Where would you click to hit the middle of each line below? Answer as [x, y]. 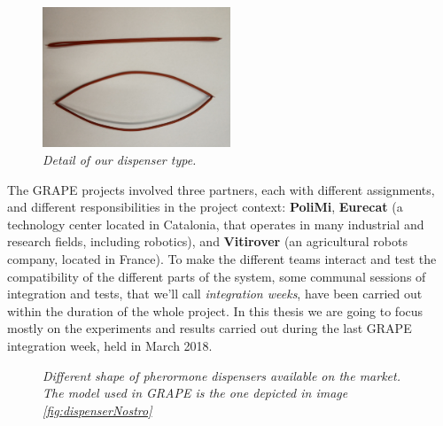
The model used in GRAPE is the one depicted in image [195, 393]
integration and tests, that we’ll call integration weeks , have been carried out [215, 294]
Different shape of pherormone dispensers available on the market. [221, 375]
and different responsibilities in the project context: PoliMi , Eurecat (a [205, 207]
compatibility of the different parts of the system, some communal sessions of [217, 276]
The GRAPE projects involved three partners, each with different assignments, [221, 189]
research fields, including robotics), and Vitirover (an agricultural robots [207, 241]
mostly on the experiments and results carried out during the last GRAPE [210, 328]
